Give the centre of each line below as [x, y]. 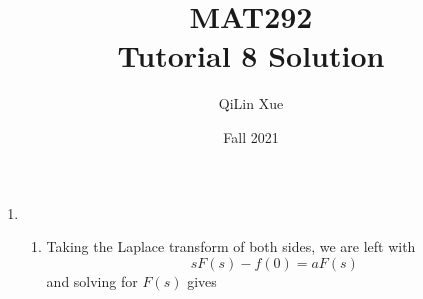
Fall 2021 [251, 136]
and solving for [92, 280]
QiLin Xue [251, 103]
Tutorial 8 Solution [251, 55]
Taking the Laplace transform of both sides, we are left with [231, 246]
